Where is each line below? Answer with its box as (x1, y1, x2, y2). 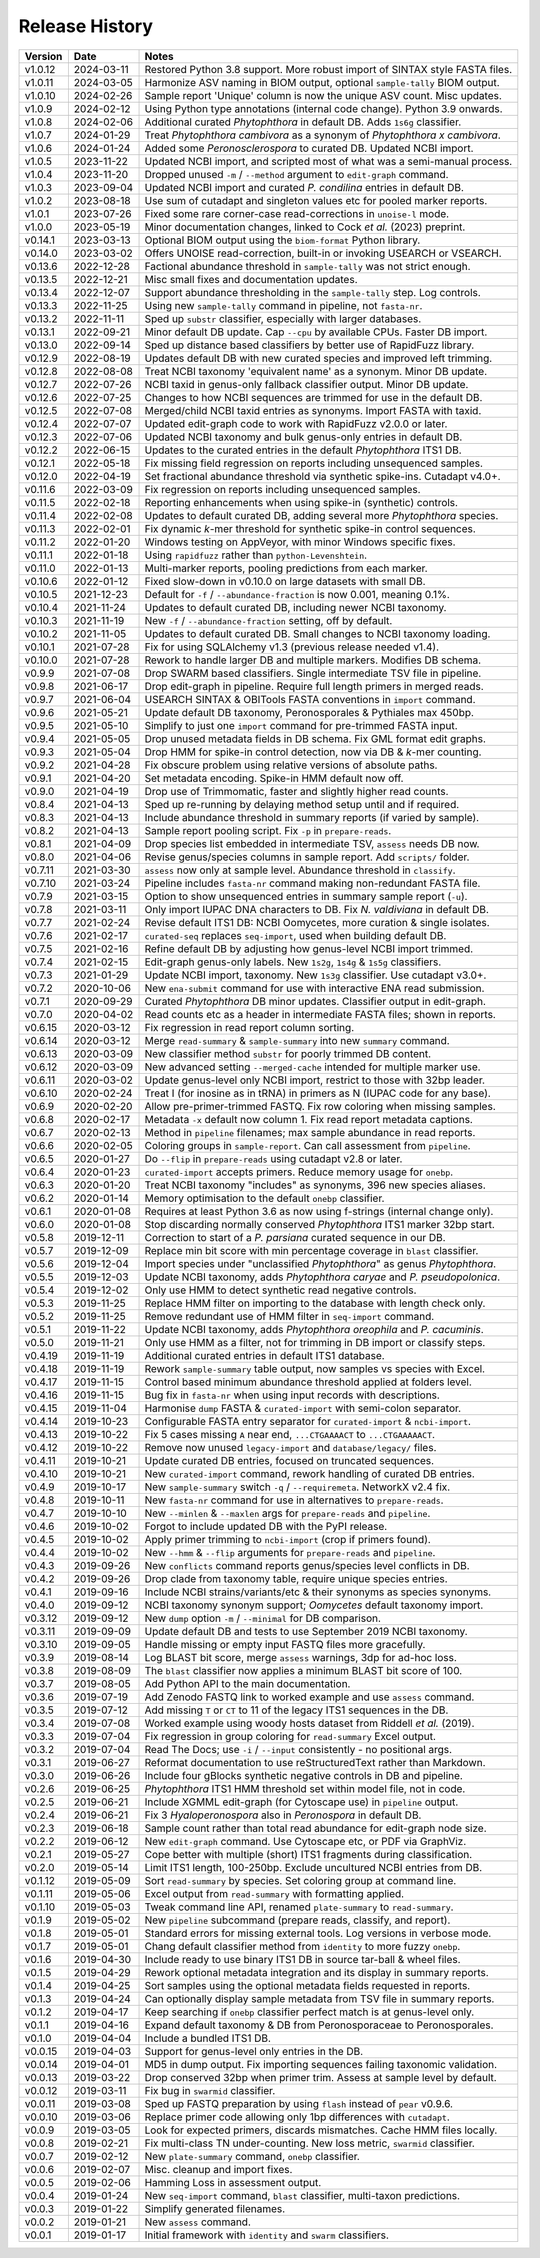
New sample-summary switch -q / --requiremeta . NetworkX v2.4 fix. (144, 1480, 451, 1494)
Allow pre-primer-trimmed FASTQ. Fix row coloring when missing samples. (144, 1099, 496, 1113)
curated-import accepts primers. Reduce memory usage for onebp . (144, 1165, 454, 1179)
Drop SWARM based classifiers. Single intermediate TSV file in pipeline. (144, 666, 482, 680)
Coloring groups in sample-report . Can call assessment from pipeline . (144, 1138, 471, 1152)
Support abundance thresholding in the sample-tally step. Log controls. (144, 285, 482, 299)
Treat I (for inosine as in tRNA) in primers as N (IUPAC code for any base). (144, 1086, 492, 1100)
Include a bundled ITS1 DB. (144, 2031, 272, 2045)
